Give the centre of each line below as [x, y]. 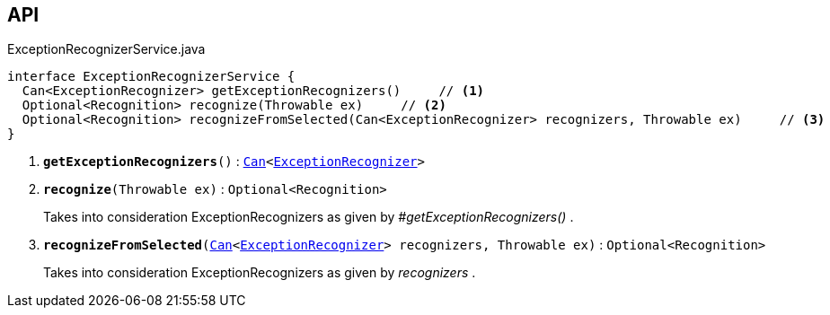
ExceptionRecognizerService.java [106, 49]
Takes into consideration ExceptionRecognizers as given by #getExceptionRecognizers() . [309, 217]
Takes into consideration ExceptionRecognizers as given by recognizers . [260, 273]
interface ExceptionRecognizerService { [151, 77]
